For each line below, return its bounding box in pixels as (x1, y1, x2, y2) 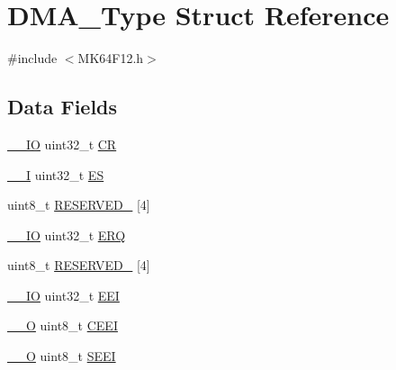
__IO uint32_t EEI (7, 285, 120, 304)
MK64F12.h (77, 49, 144, 68)
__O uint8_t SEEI (7, 347, 116, 365)
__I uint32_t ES (7, 165, 104, 184)
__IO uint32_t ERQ (7, 225, 126, 244)
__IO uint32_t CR (7, 134, 117, 153)
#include (7, 49, 58, 68)
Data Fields (7, 93, 118, 121)
